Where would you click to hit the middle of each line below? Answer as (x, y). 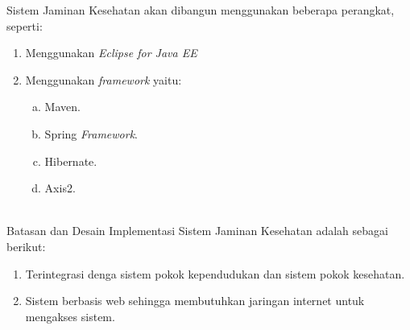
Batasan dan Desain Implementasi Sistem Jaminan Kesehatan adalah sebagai (197, 231)
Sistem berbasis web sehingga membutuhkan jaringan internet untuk (195, 301)
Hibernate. (71, 161)
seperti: (25, 25)
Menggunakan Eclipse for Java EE (111, 53)
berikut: (26, 246)
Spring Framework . (91, 133)
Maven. (62, 107)
